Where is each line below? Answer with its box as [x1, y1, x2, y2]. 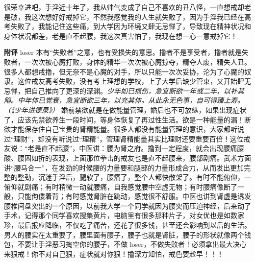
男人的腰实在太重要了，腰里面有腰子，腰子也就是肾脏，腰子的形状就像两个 [4, 229, 244, 239]
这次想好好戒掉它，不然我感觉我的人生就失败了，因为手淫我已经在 [31, 11, 244, 22]
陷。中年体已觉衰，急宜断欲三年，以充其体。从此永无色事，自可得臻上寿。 [4, 95, 244, 105]
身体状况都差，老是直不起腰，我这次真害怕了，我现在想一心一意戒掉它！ [4, 30, 237, 41]
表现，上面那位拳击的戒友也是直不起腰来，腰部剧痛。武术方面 [51, 152, 251, 163]
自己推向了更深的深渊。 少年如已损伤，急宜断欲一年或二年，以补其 [31, 85, 244, 95]
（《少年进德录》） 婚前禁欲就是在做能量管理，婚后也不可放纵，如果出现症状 [4, 104, 247, 115]
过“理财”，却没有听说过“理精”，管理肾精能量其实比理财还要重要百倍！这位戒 [4, 133, 251, 143]
